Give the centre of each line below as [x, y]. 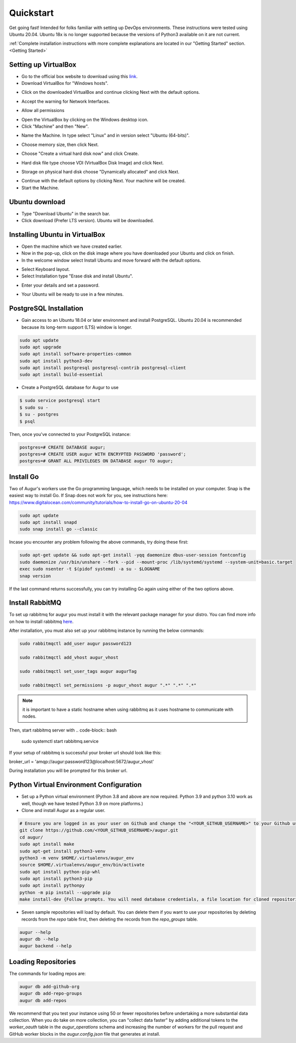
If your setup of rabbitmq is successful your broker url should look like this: [85, 752]
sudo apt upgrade [40, 347]
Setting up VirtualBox [43, 64]
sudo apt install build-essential [61, 375]
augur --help [35, 932]
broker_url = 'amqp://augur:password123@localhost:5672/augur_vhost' [82, 761]
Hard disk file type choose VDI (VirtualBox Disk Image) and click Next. [92, 162]
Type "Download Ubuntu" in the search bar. [66, 213]
